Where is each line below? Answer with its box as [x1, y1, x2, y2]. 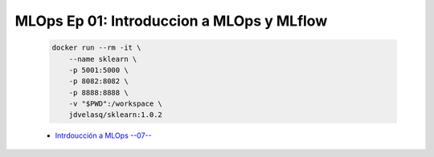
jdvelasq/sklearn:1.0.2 [68, 111, 162, 119]
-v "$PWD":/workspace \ [68, 99, 162, 108]
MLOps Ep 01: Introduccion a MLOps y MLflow [14, 12, 328, 30]
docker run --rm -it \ [51, 43, 141, 52]
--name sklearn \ [68, 54, 137, 63]
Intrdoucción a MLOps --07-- [55, 131, 152, 140]
